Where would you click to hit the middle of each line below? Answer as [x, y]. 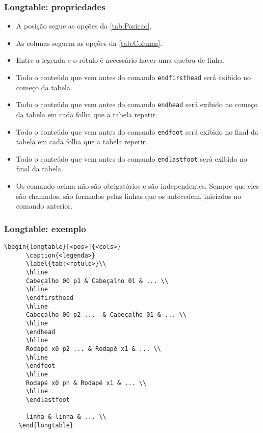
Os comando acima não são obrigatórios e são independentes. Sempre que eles [137, 186]
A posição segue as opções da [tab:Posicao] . [84, 26]
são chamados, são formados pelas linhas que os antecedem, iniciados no [129, 196]
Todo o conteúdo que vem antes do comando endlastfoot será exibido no [131, 158]
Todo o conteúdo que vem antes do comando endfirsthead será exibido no [133, 77]
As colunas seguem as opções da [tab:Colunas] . [89, 43]
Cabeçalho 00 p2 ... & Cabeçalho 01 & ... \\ [106, 315]
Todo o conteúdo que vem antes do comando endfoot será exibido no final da [137, 131]
